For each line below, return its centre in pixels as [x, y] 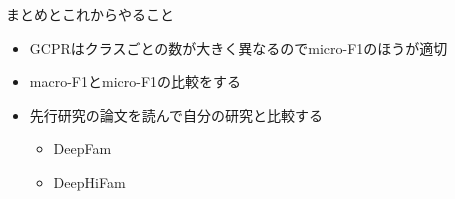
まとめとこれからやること [90, 14]
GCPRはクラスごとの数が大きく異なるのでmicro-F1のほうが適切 [238, 47]
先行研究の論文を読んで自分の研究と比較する [176, 114]
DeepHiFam [89, 181]
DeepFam [82, 148]
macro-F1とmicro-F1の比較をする [135, 81]
